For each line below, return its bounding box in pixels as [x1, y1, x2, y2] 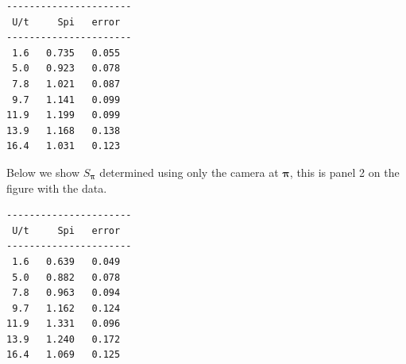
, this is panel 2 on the [289, 163, 400, 180]
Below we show [6, 163, 80, 180]
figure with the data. [6, 179, 107, 196]
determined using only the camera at [99, 163, 279, 180]
